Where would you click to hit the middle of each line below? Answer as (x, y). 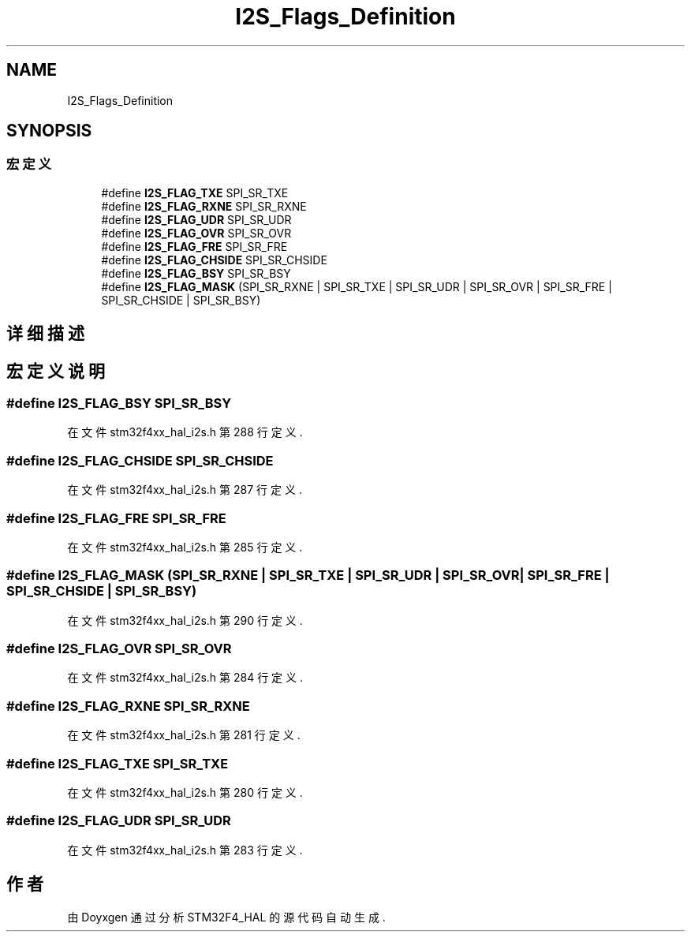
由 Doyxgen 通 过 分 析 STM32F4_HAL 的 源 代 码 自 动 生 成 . (226, 917)
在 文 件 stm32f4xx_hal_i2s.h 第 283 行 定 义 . (185, 850)
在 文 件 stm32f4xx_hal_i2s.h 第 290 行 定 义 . (185, 620)
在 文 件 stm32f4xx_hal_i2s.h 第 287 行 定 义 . (185, 490)
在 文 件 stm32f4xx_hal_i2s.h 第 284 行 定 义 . (185, 678)
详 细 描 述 (45, 334)
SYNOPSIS (49, 131)
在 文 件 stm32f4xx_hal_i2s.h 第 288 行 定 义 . (185, 432)
